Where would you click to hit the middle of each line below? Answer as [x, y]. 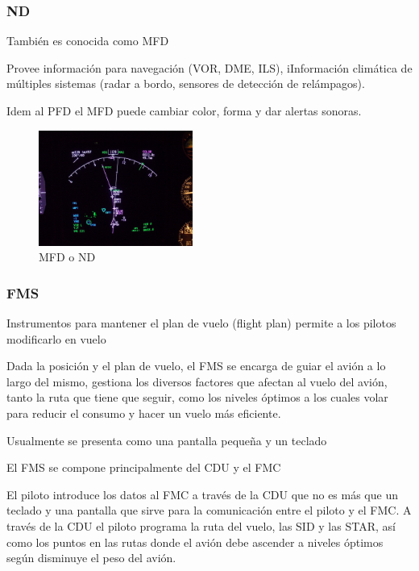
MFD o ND [67, 257]
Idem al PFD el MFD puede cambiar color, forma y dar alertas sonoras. [184, 110]
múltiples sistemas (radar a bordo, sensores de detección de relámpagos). [186, 83]
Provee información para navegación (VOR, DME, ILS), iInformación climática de [209, 67]
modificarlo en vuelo [56, 338]
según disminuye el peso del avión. [91, 558]
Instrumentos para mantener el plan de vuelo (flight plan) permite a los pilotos [201, 323]
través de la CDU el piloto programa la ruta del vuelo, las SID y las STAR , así [201, 526]
